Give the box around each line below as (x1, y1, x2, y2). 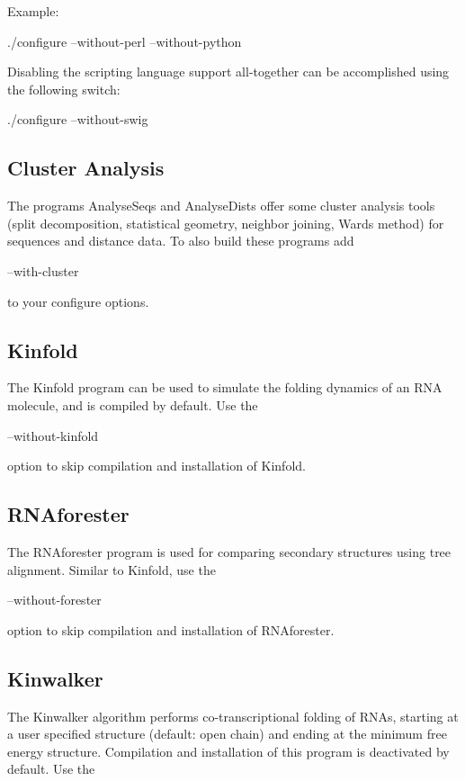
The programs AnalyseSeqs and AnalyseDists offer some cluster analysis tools (7, 196, 435, 215)
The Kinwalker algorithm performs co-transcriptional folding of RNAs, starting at (7, 706, 459, 725)
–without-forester (7, 590, 102, 609)
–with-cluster (7, 261, 79, 280)
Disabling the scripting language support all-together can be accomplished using (7, 62, 450, 81)
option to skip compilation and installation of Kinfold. (7, 456, 306, 475)
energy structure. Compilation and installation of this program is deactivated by (7, 741, 450, 760)
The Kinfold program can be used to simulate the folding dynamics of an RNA (7, 378, 443, 397)
